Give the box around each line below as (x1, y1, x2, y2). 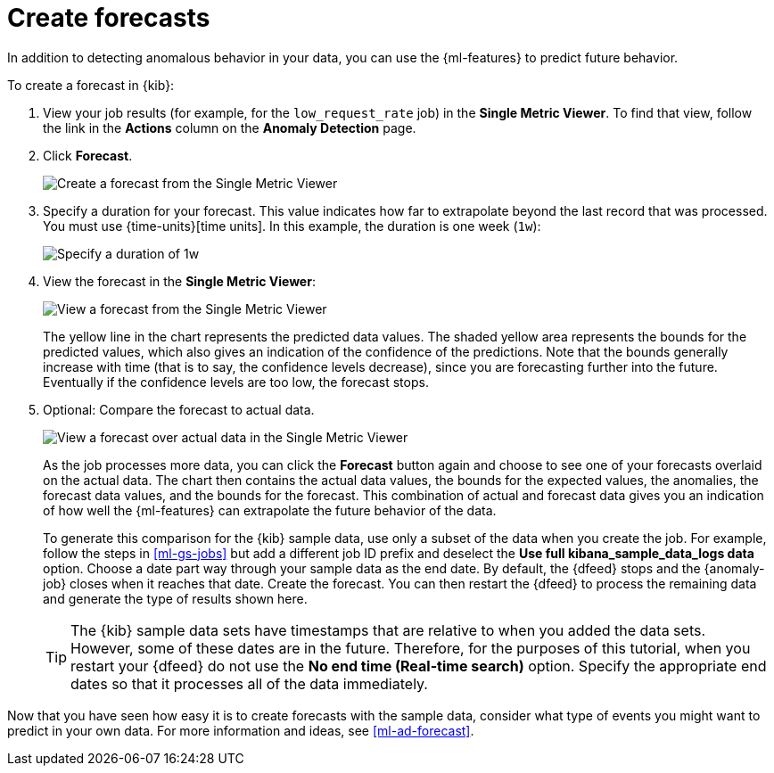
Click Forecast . (43, 147, 133, 163)
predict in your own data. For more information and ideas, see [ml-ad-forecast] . (7, 722, 474, 738)
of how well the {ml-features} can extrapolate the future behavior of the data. (43, 502, 497, 518)
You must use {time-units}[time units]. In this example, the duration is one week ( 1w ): (43, 218, 541, 234)
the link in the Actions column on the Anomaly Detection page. (43, 119, 416, 136)
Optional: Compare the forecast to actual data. (43, 401, 315, 417)
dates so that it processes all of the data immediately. (70, 674, 428, 693)
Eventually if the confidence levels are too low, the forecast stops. (43, 374, 429, 390)
